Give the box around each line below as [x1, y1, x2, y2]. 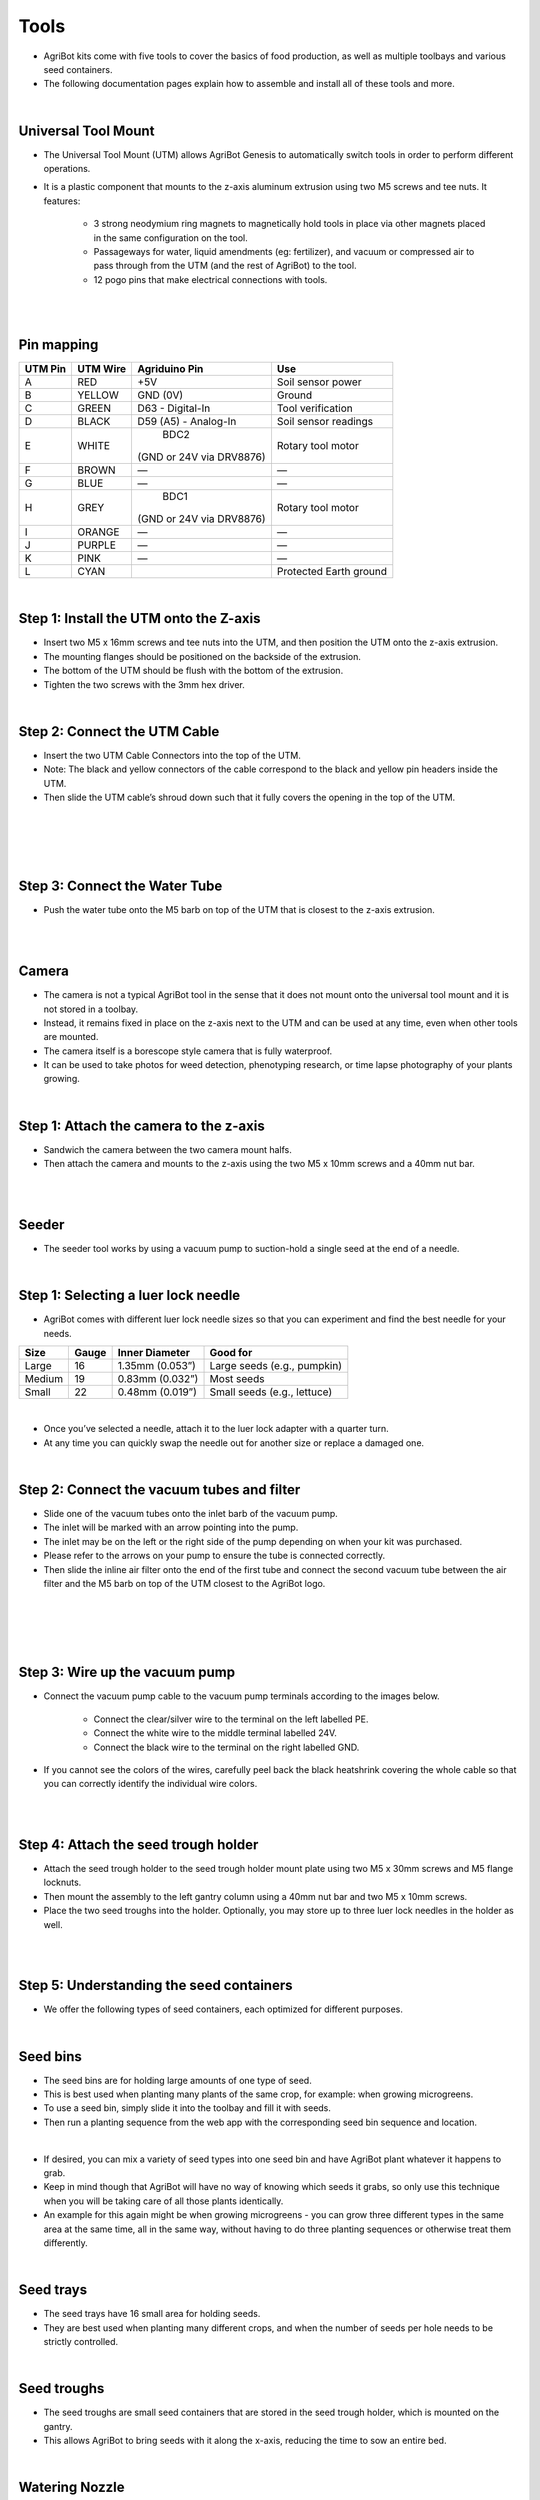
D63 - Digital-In [137, 401, 211, 415]
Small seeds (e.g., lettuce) [209, 1385, 333, 1399]
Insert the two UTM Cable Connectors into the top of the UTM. [43, 749, 302, 761]
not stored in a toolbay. [43, 1003, 139, 1015]
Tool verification [276, 401, 354, 415]
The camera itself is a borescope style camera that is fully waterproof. [43, 1045, 333, 1057]
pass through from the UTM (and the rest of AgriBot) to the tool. [93, 260, 357, 272]
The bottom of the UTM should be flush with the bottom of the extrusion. [43, 665, 344, 677]
